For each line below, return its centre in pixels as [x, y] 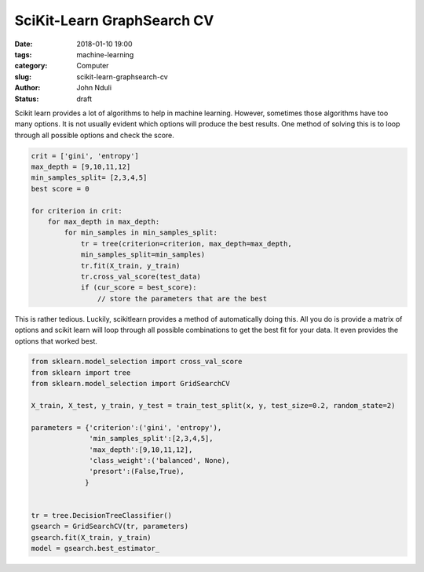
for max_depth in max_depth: [104, 222]
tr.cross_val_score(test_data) [141, 276]
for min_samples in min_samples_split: [141, 233]
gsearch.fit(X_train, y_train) [91, 537]
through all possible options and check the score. [94, 135]
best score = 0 [60, 189]
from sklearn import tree [81, 372]
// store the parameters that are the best [182, 299]
